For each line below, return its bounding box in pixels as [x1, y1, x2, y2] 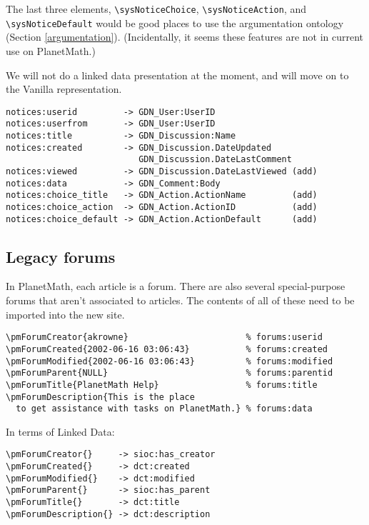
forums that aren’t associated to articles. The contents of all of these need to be [6, 293, 355, 308]
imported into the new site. [6, 306, 125, 321]
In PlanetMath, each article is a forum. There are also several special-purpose [6, 279, 345, 294]
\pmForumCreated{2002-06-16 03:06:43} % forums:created [6, 344, 328, 354]
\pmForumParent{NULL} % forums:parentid [6, 368, 333, 379]
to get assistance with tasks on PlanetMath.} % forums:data [16, 404, 313, 414]
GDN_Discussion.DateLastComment [138, 154, 292, 165]
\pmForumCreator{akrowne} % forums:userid [6, 332, 323, 343]
